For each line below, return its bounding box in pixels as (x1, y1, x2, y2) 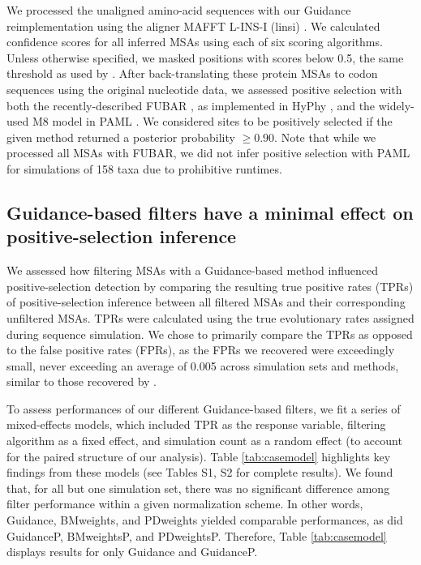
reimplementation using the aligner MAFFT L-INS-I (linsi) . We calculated (6, 17, 380, 34)
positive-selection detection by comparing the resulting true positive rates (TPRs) (6, 277, 414, 294)
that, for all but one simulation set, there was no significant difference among (6, 479, 390, 496)
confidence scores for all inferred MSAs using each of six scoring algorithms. (6, 33, 383, 50)
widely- (378, 96, 415, 113)
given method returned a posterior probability (6, 128, 235, 145)
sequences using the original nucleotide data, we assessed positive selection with (6, 80, 402, 97)
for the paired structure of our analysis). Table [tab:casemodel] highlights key (6, 447, 391, 464)
